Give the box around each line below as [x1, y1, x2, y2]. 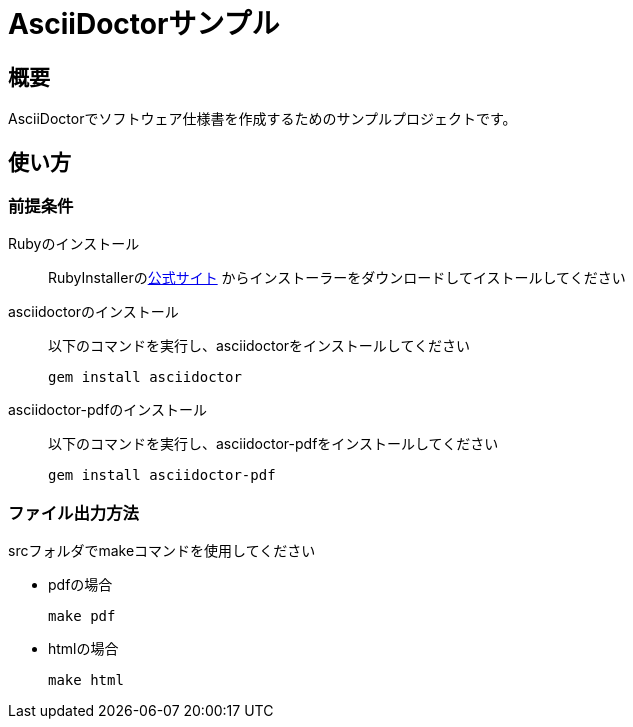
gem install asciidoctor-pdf [48, 467, 276, 484]
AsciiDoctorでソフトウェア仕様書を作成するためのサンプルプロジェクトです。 [8, 110, 517, 128]
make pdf [48, 608, 116, 625]
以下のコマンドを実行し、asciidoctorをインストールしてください [48, 337, 470, 355]
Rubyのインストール [8, 235, 140, 253]
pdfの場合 [48, 576, 113, 594]
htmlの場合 [48, 640, 119, 658]
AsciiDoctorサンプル [8, 7, 280, 41]
